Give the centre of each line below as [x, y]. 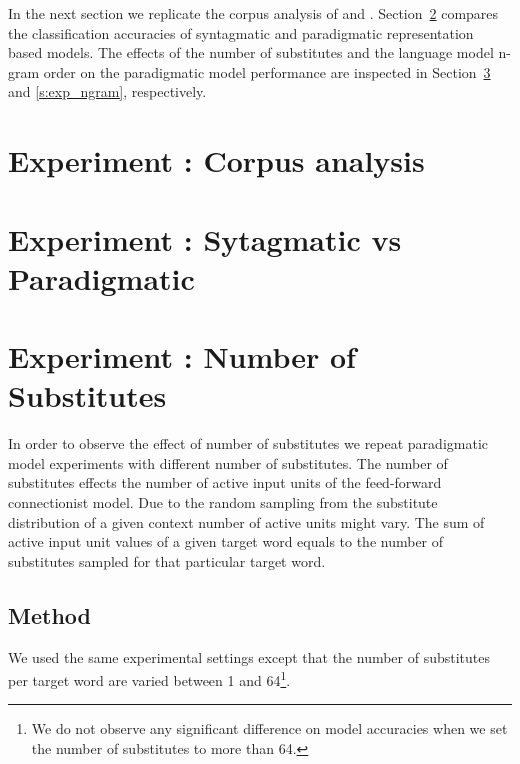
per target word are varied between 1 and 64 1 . [149, 678]
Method [49, 614]
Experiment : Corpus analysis [216, 160]
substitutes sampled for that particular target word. [167, 560]
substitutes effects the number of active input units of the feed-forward [225, 482]
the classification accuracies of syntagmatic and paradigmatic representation [241, 32]
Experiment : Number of [182, 356]
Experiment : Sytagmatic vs [205, 238]
